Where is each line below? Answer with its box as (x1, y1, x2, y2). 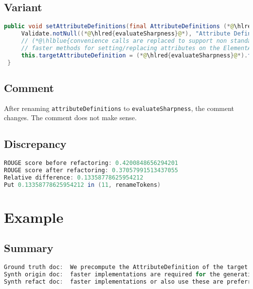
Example (4, 207, 64, 227)
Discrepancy (4, 136, 67, 151)
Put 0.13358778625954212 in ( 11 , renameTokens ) (4, 181, 161, 188)
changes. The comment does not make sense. (4, 112, 137, 123)
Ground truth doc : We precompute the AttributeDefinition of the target (4, 264, 248, 271)
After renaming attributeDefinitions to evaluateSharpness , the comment (4, 103, 235, 113)
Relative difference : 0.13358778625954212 (4, 174, 144, 181)
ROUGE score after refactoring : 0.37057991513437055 (4, 166, 178, 174)
